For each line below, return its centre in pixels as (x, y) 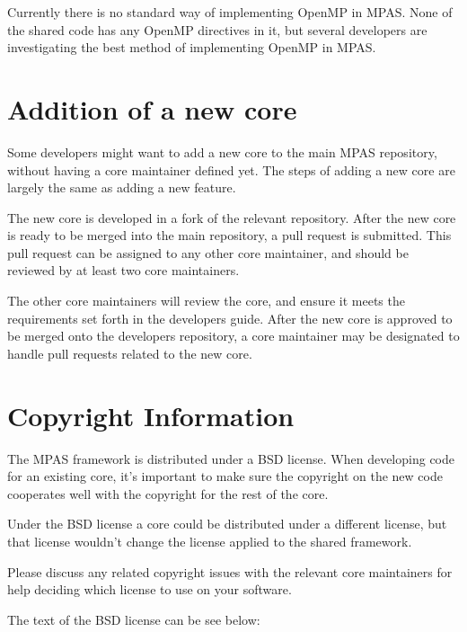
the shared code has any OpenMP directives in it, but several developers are (217, 29)
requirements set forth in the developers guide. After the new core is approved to (230, 318)
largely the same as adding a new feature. (122, 187)
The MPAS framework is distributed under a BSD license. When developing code (231, 458)
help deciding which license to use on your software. (150, 589)
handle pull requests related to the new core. (130, 353)
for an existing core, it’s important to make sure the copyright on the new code (225, 476)
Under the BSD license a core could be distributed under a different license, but (227, 524)
